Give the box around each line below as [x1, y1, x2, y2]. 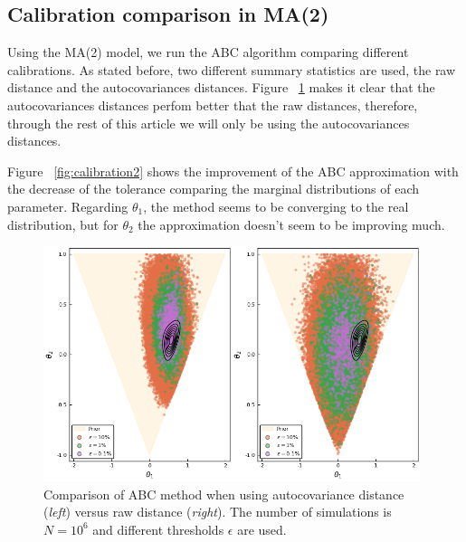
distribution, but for [7, 214, 119, 233]
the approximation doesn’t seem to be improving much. [138, 214, 445, 233]
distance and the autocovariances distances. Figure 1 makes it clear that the [7, 78, 435, 97]
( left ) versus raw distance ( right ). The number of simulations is [43, 502, 392, 521]
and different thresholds [92, 519, 224, 538]
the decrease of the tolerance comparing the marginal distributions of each [7, 179, 420, 198]
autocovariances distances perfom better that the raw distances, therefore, [7, 95, 418, 114]
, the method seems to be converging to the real [143, 196, 409, 215]
